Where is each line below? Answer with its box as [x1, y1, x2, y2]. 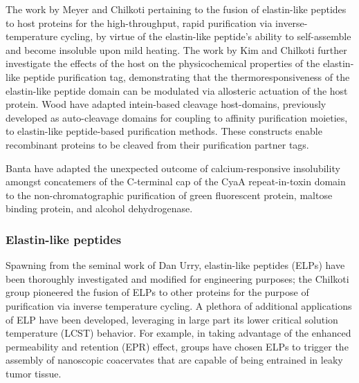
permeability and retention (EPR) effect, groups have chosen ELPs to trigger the [6, 339, 349, 353]
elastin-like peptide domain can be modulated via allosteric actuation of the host [6, 83, 348, 97]
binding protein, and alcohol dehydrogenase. [6, 201, 193, 216]
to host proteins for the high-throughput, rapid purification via [6, 15, 273, 30]
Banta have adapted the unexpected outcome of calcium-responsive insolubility [6, 160, 340, 175]
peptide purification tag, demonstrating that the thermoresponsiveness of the [23, 69, 350, 84]
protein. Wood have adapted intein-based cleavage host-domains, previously [6, 97, 326, 111]
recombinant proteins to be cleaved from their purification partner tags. [6, 137, 309, 151]
